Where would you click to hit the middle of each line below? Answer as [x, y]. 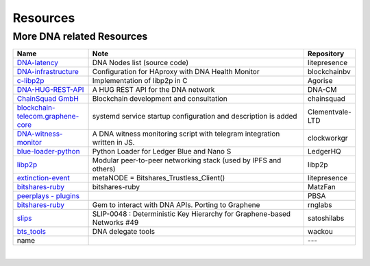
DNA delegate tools [124, 232]
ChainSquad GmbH [48, 99]
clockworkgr [328, 138]
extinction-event [43, 178]
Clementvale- [330, 112]
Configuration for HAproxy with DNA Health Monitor [176, 72]
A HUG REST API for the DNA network [153, 90]
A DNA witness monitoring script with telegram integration [186, 134]
